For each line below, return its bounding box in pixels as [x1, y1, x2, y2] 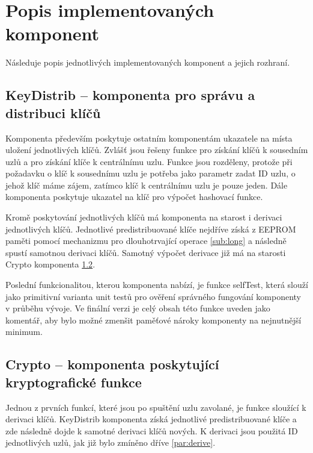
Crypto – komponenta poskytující [5, 355, 219, 373]
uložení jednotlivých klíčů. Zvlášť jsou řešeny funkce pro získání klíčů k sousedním [5, 143, 308, 156]
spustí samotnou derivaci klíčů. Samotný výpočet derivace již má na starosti [5, 246, 286, 258]
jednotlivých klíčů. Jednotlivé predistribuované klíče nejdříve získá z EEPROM [5, 222, 296, 235]
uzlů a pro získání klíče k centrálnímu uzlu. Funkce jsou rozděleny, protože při [5, 155, 293, 167]
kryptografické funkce [5, 372, 142, 391]
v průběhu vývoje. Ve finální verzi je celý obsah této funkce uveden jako [5, 302, 270, 314]
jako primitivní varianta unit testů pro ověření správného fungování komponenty [5, 290, 301, 302]
